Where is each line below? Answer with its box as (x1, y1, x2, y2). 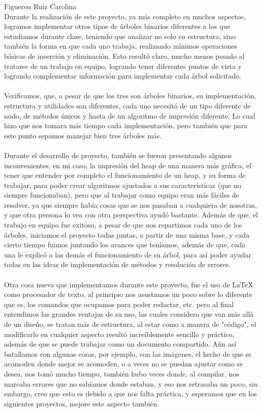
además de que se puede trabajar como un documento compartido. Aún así (4, 339, 236, 349)
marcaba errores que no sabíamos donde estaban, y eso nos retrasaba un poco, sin (4, 378, 258, 389)
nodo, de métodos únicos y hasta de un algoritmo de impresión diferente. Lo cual (4, 110, 255, 121)
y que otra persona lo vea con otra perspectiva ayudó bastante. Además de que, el (4, 209, 258, 220)
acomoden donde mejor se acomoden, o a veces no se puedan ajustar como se (4, 358, 243, 369)
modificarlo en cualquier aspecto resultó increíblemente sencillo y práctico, (4, 328, 235, 339)
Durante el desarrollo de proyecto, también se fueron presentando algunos (4, 149, 232, 160)
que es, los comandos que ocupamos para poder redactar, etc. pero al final (4, 298, 234, 309)
